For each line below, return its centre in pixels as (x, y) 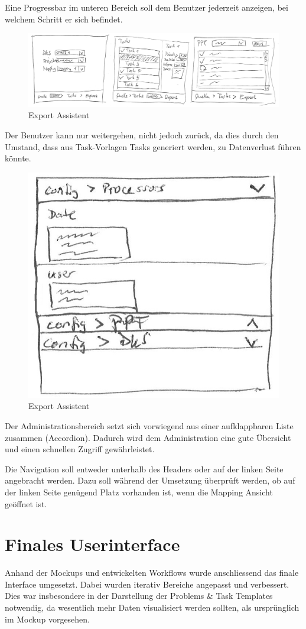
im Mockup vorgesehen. (48, 619)
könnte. (18, 158)
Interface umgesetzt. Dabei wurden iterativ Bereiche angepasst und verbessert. (147, 584)
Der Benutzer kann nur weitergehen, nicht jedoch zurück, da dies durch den (142, 135)
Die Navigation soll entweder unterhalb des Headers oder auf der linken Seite (144, 468)
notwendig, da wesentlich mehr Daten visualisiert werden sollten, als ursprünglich (152, 607)
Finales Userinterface (92, 544)
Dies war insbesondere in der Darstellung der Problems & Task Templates (139, 596)
